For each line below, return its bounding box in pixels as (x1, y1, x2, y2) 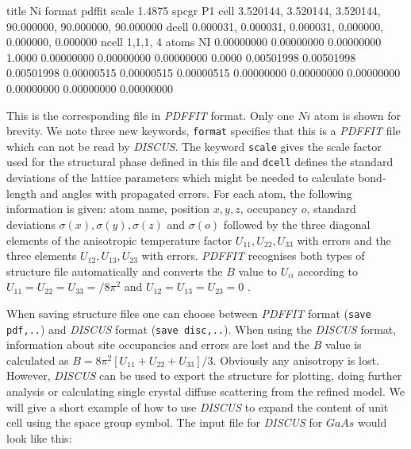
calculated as (6, 351, 69, 368)
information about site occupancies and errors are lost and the (6, 336, 310, 353)
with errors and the (297, 231, 391, 248)
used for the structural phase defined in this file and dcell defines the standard (6, 153, 394, 170)
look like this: (6, 429, 72, 446)
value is (325, 336, 362, 353)
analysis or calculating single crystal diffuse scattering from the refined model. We (6, 382, 405, 399)
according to (298, 262, 359, 279)
